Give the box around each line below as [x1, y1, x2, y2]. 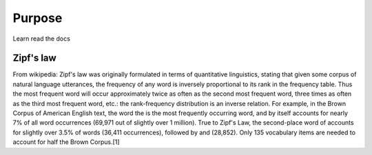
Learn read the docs [12, 34, 70, 43]
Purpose [12, 10, 63, 25]
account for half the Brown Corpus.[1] [12, 138, 120, 146]
